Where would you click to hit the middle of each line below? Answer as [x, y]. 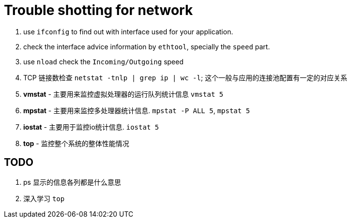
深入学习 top [44, 198]
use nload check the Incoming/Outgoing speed [103, 61]
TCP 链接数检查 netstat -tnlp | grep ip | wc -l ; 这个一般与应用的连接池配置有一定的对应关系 [185, 77]
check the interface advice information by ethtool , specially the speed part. [147, 46]
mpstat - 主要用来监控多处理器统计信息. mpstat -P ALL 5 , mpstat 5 [137, 110]
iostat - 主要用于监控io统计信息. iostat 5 [91, 127]
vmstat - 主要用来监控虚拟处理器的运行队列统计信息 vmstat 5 [123, 94]
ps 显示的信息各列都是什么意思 [72, 182]
